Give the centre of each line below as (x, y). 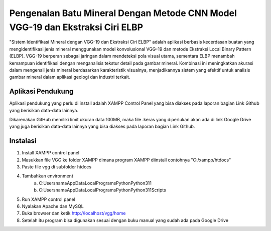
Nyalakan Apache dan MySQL (53, 206)
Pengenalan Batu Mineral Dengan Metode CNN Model (123, 13)
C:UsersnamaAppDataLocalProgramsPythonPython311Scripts (103, 190)
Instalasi (23, 141)
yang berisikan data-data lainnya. (44, 110)
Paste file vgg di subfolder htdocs (57, 167)
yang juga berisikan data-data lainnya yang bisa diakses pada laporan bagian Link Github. (102, 127)
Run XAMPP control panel (48, 199)
